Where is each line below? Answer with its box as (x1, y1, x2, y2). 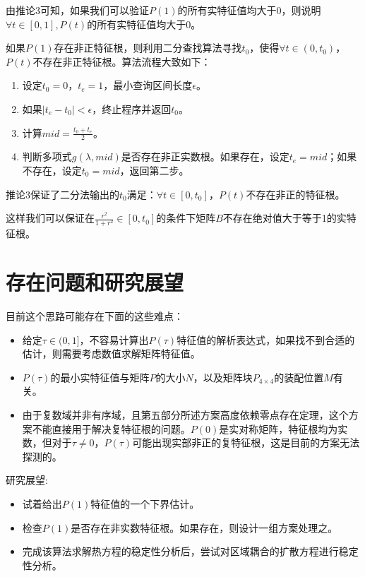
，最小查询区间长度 (103, 78, 193, 93)
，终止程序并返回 (92, 101, 172, 116)
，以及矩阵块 (193, 369, 253, 384)
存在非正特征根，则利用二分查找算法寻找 (54, 40, 242, 55)
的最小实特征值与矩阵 (50, 369, 150, 384)
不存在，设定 (22, 162, 82, 177)
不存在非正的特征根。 (246, 186, 345, 201)
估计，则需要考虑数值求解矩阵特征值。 (22, 346, 201, 361)
